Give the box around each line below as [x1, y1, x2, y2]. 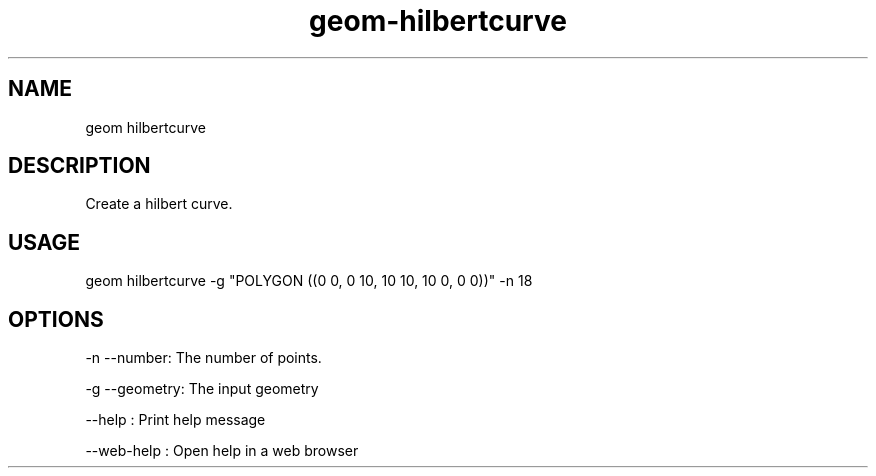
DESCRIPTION [8, 153, 151, 179]
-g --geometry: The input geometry [85, 380, 319, 398]
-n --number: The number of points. [85, 349, 322, 367]
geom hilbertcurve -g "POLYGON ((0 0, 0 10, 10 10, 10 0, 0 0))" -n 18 [85, 272, 533, 290]
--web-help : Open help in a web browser [85, 442, 359, 460]
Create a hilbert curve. [85, 195, 233, 213]
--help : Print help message [85, 411, 266, 429]
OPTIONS [8, 306, 104, 332]
